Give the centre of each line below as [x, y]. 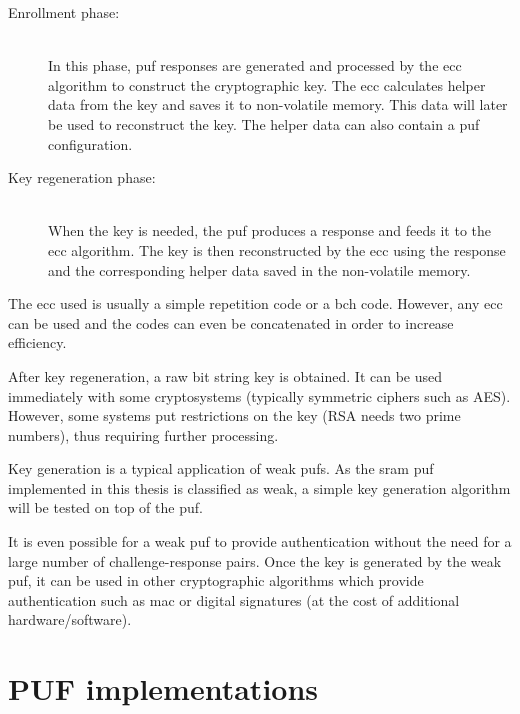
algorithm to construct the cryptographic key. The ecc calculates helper [267, 84]
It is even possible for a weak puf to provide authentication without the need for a [260, 541]
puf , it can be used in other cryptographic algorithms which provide [216, 580]
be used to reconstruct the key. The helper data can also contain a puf [264, 123]
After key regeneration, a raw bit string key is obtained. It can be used [225, 375]
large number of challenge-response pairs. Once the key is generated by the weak [255, 560]
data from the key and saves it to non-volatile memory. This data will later [278, 104]
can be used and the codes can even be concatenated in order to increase [231, 322]
